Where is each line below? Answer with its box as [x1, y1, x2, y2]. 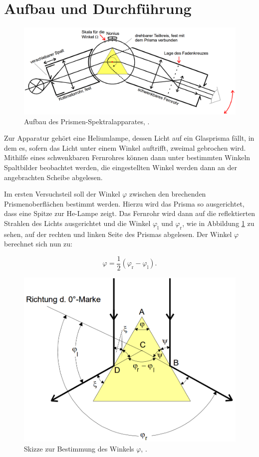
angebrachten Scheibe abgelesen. [4, 172, 103, 182]
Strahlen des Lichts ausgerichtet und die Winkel [4, 218, 151, 228]
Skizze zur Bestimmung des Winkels [24, 443, 134, 454]
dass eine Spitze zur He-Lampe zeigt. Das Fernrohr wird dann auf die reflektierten [4, 208, 256, 219]
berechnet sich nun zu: [4, 238, 73, 249]
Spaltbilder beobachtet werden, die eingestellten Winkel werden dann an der [4, 162, 237, 172]
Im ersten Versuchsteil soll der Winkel [4, 189, 120, 199]
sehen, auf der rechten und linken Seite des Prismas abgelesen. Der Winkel [4, 228, 232, 239]
